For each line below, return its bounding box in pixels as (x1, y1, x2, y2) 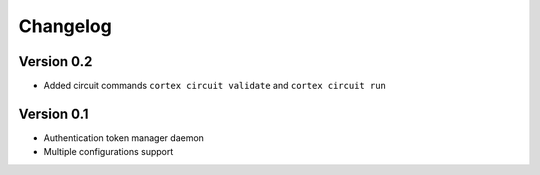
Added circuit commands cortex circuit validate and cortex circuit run (43, 80, 387, 92)
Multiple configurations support (43, 146, 174, 158)
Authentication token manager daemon (43, 131, 205, 144)
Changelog (18, 15, 112, 37)
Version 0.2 (18, 53, 93, 70)
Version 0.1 (18, 105, 89, 122)
